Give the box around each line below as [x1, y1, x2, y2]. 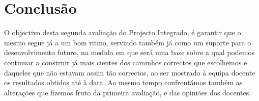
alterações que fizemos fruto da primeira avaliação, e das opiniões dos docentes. [4, 87, 251, 97]
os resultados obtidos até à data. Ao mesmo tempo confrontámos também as [4, 77, 243, 88]
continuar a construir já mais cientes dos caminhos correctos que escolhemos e [4, 57, 247, 67]
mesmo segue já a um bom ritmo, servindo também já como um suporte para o [4, 37, 251, 47]
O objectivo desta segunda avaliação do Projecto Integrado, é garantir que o [4, 27, 241, 38]
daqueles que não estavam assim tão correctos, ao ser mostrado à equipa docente [4, 67, 255, 78]
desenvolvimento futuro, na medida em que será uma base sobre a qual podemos [4, 47, 255, 58]
